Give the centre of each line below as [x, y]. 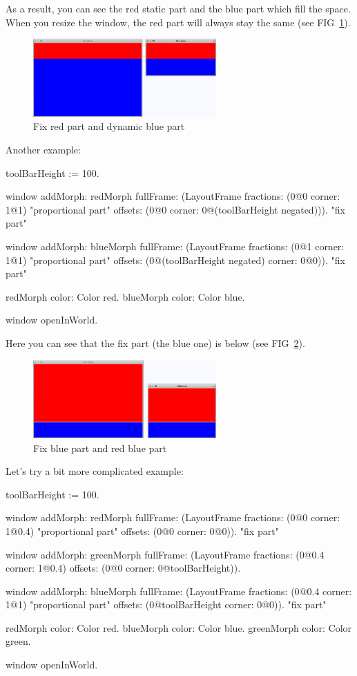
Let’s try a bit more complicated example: [95, 471]
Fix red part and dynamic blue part [109, 126]
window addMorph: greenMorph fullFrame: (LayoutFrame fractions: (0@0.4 [165, 554]
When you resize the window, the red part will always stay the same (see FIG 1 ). [178, 22]
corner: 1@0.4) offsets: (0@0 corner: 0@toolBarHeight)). [123, 568]
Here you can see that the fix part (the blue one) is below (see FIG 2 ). [155, 342]
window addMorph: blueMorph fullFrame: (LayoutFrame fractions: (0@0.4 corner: [179, 591]
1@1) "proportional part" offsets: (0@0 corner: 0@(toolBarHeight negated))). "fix [175, 209]
